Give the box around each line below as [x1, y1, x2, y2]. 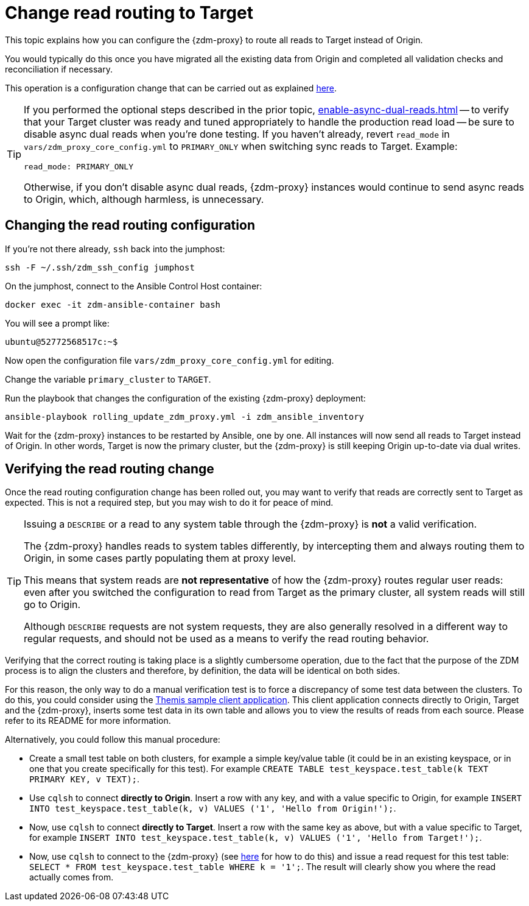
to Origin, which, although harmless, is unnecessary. [24, 193, 264, 205]
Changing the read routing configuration [5, 218, 255, 233]
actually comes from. [29, 872, 114, 883]
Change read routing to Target [5, 2, 253, 23]
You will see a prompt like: [5, 317, 110, 328]
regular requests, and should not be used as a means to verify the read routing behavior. [24, 632, 429, 645]
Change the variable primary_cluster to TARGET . [5, 373, 211, 384]
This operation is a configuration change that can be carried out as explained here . [5, 82, 337, 93]
